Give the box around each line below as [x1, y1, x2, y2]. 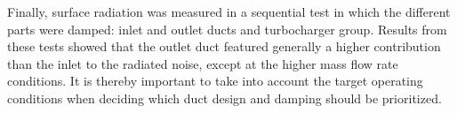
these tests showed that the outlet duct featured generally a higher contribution [7, 37, 441, 56]
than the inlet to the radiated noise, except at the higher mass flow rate [7, 54, 398, 72]
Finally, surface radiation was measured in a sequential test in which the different [7, 3, 451, 20]
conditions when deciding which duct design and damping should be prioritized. [7, 88, 442, 107]
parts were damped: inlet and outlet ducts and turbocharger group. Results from [7, 19, 447, 38]
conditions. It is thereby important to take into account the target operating [7, 72, 423, 90]
